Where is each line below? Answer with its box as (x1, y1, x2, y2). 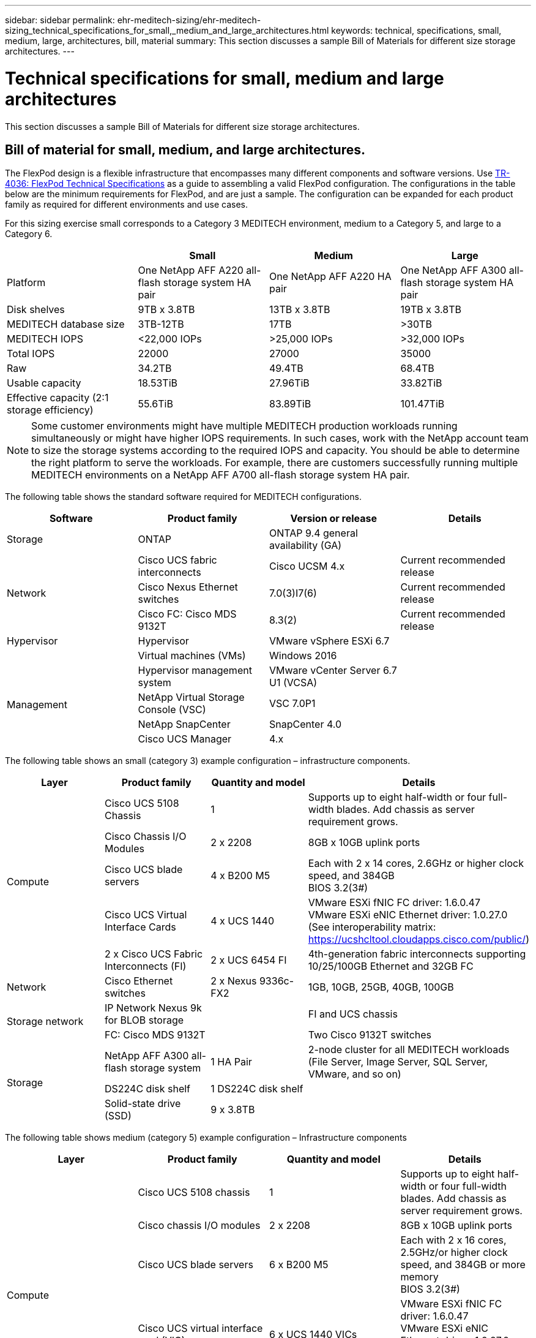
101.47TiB (400, 398, 445, 410)
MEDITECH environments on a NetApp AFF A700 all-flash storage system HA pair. (31, 469, 410, 482)
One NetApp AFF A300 (400, 264, 507, 277)
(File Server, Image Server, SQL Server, (308, 1056, 488, 1068)
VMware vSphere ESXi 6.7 (269, 635, 390, 648)
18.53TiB (138, 377, 177, 390)
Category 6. (5, 229, 53, 240)
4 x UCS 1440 (210, 915, 274, 928)
